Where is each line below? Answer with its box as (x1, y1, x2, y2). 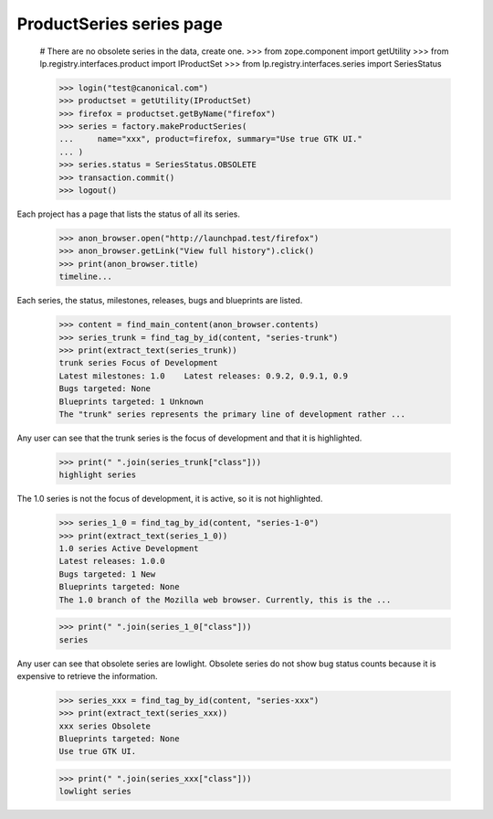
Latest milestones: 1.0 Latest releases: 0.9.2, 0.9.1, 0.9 (58, 370, 349, 381)
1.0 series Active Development (58, 544, 200, 553)
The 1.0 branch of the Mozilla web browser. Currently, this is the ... (58, 594, 392, 605)
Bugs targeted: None (58, 384, 151, 394)
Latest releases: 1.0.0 (58, 556, 166, 567)
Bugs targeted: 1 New (58, 569, 156, 580)
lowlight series (58, 786, 132, 797)
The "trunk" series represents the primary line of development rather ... (58, 409, 406, 420)
